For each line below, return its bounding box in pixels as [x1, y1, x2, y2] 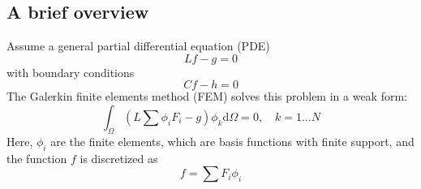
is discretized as [79, 149, 158, 166]
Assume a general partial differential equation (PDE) [6, 37, 270, 54]
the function [6, 149, 67, 166]
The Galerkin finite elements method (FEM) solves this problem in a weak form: [6, 88, 408, 105]
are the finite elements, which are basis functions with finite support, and [50, 132, 415, 149]
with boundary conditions [6, 63, 135, 80]
